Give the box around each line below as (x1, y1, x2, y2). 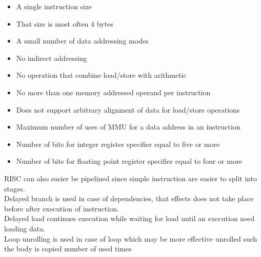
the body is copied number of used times (4, 243, 132, 254)
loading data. (4, 223, 46, 233)
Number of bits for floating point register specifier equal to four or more (16, 156, 243, 166)
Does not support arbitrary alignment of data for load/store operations (16, 104, 240, 115)
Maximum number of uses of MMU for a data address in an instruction (16, 121, 240, 132)
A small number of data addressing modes (16, 35, 149, 46)
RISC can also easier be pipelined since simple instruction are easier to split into (4, 173, 257, 183)
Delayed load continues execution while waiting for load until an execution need (4, 213, 255, 224)
